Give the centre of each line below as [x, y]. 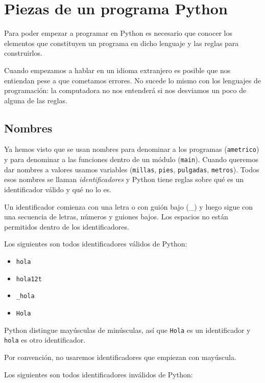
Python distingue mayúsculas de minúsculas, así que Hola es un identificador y [127, 330]
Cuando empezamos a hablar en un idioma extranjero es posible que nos [117, 70]
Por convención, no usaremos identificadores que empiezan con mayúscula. [120, 357]
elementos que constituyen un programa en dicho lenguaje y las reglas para [122, 43]
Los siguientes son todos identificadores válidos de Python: [96, 244]
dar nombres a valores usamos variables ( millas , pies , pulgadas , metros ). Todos [132, 169]
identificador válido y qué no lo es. [58, 189]
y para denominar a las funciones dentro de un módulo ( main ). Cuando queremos [131, 159]
